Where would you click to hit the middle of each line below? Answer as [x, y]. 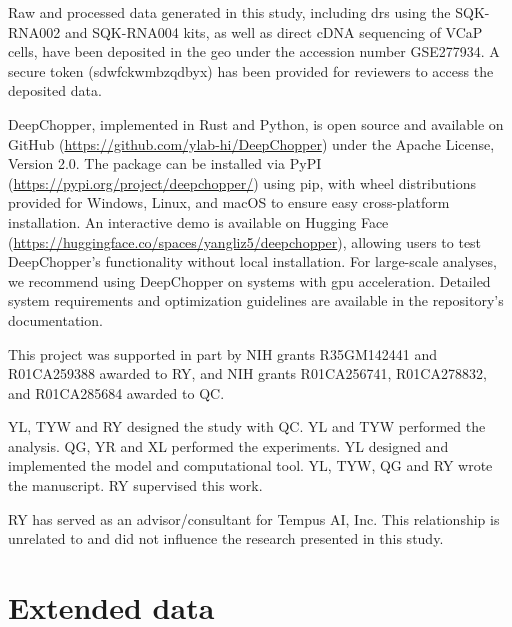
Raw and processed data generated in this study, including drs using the [229, 12]
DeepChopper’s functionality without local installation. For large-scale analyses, [252, 261]
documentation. [55, 319]
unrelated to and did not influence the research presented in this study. [226, 538]
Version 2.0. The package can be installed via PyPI [165, 163]
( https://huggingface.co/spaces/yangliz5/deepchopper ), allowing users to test [245, 241]
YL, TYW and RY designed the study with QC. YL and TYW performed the [247, 426]
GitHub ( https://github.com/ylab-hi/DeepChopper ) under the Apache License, [251, 143]
